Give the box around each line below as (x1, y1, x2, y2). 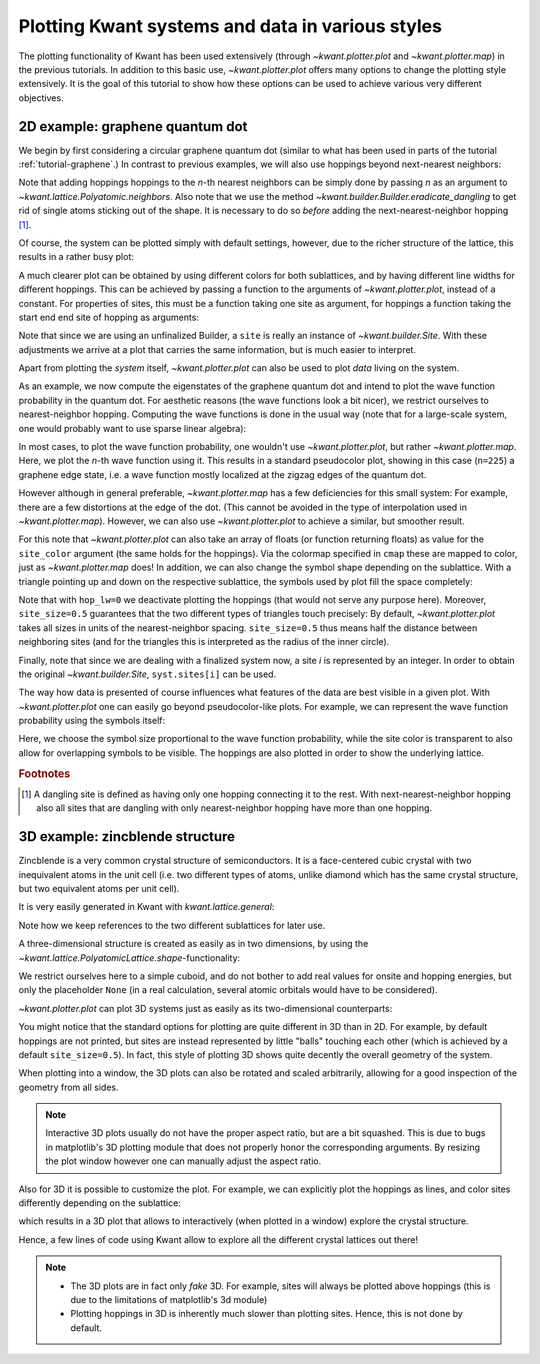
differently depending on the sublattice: (18, 1197, 182, 1209)
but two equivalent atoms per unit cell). (18, 882, 180, 894)
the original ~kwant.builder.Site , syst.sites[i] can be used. (18, 668, 277, 680)
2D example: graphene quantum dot (18, 118, 248, 135)
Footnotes (18, 766, 71, 780)
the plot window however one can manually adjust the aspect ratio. (45, 1155, 322, 1167)
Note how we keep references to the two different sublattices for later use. (18, 919, 326, 931)
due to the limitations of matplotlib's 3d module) (70, 1293, 268, 1305)
